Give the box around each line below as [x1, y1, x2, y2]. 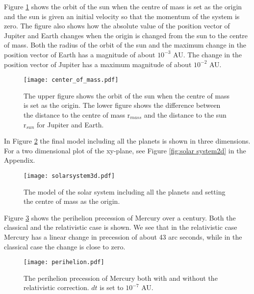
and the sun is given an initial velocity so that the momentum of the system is [4, 11, 240, 21]
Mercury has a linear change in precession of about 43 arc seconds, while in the [4, 232, 242, 242]
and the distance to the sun [144, 110, 227, 120]
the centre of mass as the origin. [24, 196, 120, 206]
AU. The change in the [173, 49, 242, 59]
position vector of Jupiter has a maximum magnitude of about [4, 59, 192, 69]
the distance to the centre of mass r [24, 110, 130, 120]
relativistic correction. [24, 282, 89, 293]
